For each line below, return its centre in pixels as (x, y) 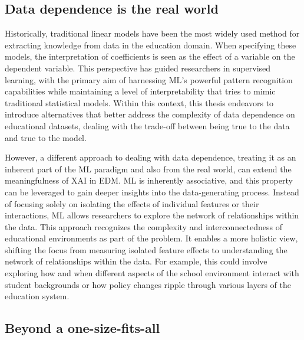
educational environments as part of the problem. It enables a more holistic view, (151, 238)
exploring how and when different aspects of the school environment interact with (152, 273)
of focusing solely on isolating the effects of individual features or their (132, 203)
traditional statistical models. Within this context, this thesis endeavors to (139, 102)
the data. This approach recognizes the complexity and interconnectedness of (143, 226)
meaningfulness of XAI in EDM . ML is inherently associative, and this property (149, 180)
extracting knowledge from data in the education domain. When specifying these (151, 45)
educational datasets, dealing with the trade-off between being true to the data (147, 125)
